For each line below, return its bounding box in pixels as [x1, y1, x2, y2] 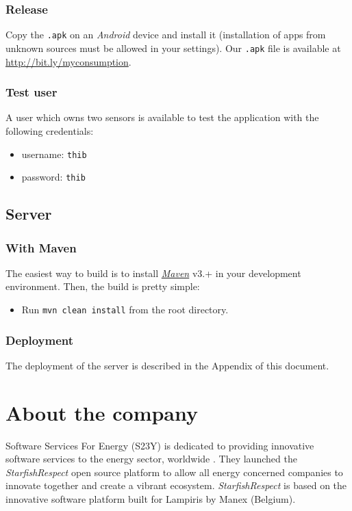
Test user [5, 83, 58, 101]
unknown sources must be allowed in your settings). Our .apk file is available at [5, 40, 341, 55]
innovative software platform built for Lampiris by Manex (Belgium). [5, 492, 296, 506]
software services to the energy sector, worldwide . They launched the [5, 451, 297, 466]
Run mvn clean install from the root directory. [21, 302, 229, 317]
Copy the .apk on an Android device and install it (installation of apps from [5, 27, 326, 42]
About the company [5, 398, 199, 426]
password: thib [21, 170, 86, 184]
